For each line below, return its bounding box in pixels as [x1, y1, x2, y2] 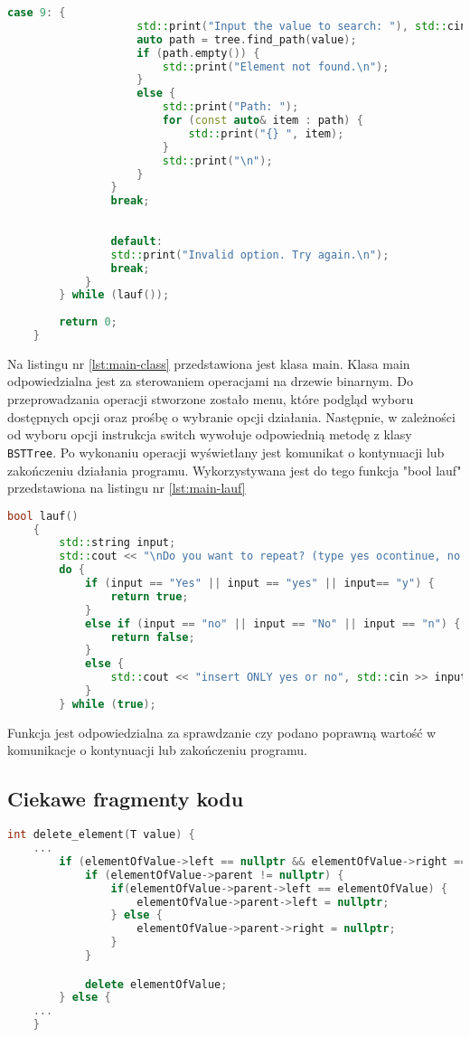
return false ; [110, 630, 195, 644]
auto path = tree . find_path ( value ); [136, 33, 357, 46]
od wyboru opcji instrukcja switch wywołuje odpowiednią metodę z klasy [7, 425, 412, 444]
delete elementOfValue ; [84, 977, 228, 991]
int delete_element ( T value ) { [7, 828, 195, 842]
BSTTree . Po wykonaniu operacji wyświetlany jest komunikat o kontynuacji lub [7, 442, 445, 461]
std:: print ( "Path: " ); [162, 100, 299, 114]
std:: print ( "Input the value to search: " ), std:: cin [136, 19, 467, 33]
